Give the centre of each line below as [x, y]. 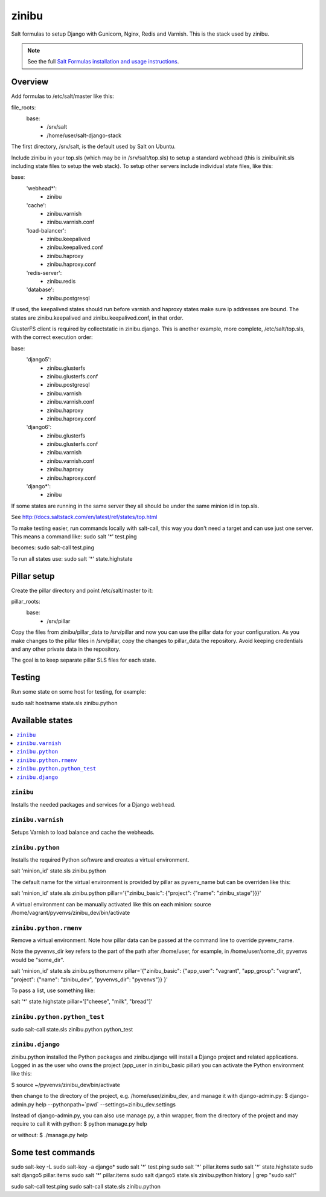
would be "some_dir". [38, 960]
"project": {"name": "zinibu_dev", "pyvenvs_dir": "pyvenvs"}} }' [90, 979]
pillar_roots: [26, 602]
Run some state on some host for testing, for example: [78, 692]
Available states [42, 720]
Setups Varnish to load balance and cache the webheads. [83, 832]
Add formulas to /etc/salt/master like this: [62, 96]
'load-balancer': [46, 230]
